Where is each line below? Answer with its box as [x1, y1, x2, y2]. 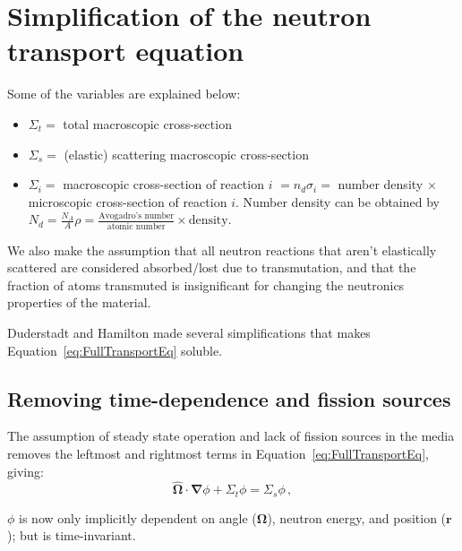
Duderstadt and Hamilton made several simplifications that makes [7, 323, 371, 341]
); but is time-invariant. [7, 526, 136, 545]
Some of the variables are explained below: [7, 84, 241, 103]
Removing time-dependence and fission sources [7, 384, 451, 412]
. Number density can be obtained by [235, 192, 440, 211]
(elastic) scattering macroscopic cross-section [64, 144, 309, 163]
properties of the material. [7, 293, 151, 312]
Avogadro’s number [98, 211, 175, 220]
